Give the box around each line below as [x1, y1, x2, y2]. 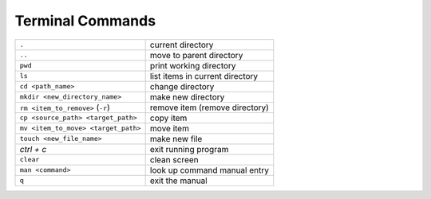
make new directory [149, 92, 225, 103]
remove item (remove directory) [149, 102, 269, 113]
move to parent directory [149, 49, 243, 60]
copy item [149, 112, 188, 123]
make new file [149, 133, 203, 144]
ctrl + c [19, 143, 47, 154]
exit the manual [149, 175, 208, 186]
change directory [149, 80, 215, 92]
